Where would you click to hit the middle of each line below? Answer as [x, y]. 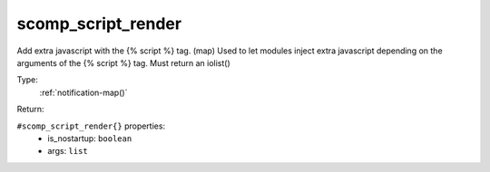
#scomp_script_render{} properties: [91, 126]
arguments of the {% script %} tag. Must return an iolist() [123, 62]
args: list [68, 151]
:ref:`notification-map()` [83, 92]
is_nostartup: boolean [90, 138]
